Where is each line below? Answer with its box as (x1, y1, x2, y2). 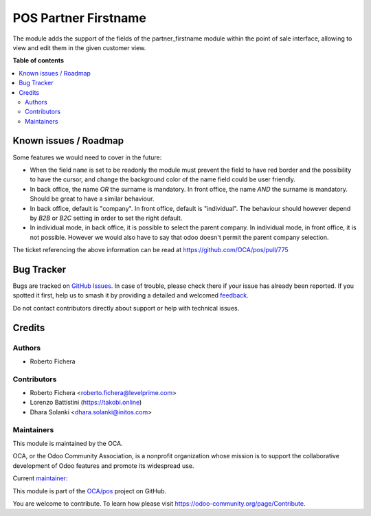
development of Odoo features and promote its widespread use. (12, 461, 194, 470)
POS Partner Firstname (12, 10, 147, 25)
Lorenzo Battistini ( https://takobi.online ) (30, 399, 142, 407)
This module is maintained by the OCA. (12, 440, 123, 447)
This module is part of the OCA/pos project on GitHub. (12, 486, 167, 495)
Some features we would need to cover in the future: (12, 153, 162, 161)
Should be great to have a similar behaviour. (30, 194, 155, 203)
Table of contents (12, 56, 65, 65)
